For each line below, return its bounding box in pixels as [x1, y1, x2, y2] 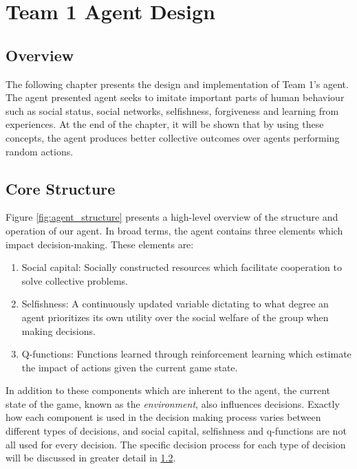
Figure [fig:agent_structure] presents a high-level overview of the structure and [6, 210, 338, 224]
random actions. [6, 144, 74, 158]
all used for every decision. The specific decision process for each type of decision [6, 437, 346, 451]
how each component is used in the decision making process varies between [6, 410, 321, 424]
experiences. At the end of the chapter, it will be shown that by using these [6, 117, 324, 131]
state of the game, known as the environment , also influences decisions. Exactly [6, 396, 340, 411]
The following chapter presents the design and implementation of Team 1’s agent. [6, 76, 349, 91]
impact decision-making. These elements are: [6, 237, 194, 251]
